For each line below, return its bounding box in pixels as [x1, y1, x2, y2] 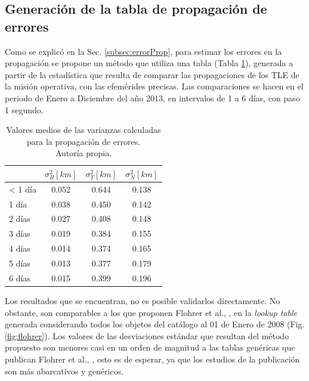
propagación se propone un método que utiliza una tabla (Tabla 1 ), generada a [5, 57, 293, 69]
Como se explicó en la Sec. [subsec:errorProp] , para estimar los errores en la [5, 45, 282, 57]
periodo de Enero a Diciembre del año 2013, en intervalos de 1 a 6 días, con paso [5, 91, 300, 104]
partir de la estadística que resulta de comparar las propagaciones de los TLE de [5, 68, 299, 80]
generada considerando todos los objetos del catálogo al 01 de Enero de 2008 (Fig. [5, 318, 305, 330]
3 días [9, 227, 30, 240]
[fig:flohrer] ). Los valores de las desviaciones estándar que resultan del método [5, 329, 289, 342]
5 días [9, 257, 30, 269]
